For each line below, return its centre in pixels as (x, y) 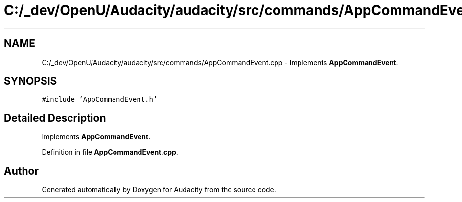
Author (21, 171)
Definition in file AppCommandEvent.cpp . (110, 152)
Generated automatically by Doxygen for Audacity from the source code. (159, 190)
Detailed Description (55, 118)
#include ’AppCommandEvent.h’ (100, 100)
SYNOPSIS (31, 81)
